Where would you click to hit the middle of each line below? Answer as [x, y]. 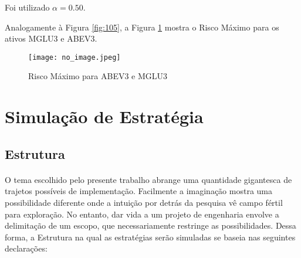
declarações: [26, 248]
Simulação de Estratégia [104, 116]
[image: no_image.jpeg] [75, 57]
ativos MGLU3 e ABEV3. [51, 38]
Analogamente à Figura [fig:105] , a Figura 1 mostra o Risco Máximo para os [142, 27]
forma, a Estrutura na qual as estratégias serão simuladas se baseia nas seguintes [150, 237]
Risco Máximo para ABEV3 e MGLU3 [98, 76]
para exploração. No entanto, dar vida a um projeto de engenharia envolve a [142, 214]
